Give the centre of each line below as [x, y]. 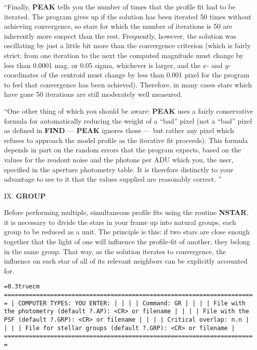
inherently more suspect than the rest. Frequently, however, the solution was [120, 35]
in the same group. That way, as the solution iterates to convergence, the [115, 251]
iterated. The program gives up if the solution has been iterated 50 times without [128, 16]
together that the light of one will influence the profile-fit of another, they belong [127, 242]
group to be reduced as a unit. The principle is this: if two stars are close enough [127, 232]
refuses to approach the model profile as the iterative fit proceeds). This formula [126, 140]
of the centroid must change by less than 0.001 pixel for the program [145, 75]
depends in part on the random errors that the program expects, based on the [123, 150]
